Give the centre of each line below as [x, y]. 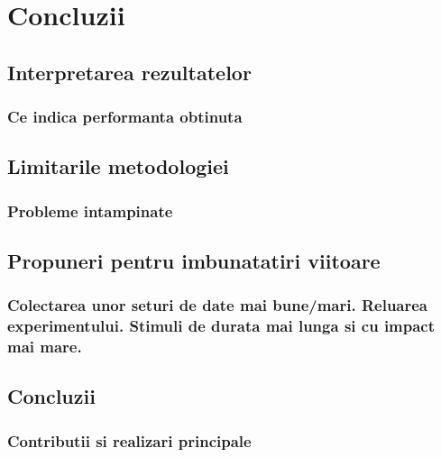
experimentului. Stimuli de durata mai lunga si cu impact [221, 326]
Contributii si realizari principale [129, 440]
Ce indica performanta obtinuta [125, 117]
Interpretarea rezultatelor [129, 72]
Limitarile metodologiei [118, 166]
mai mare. [45, 347]
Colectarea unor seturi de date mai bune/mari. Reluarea [218, 305]
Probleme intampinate [90, 210]
